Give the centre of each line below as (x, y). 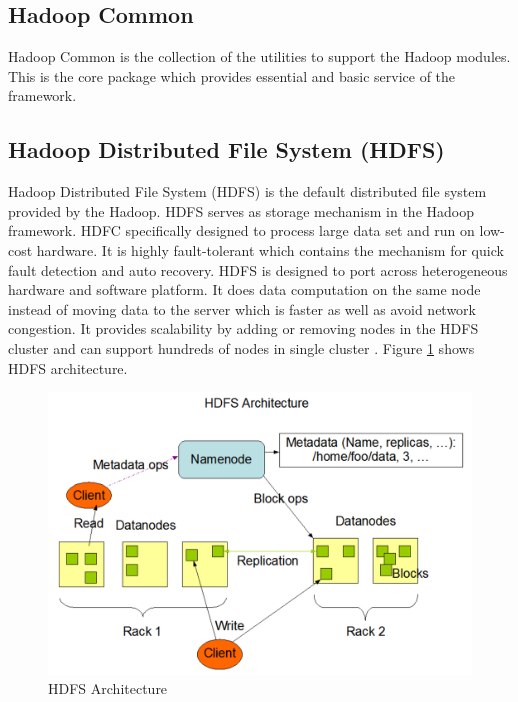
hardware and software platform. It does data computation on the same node (244, 289)
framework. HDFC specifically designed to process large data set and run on (241, 230)
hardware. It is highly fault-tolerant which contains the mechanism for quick (270, 249)
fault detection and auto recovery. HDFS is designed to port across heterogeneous (258, 269)
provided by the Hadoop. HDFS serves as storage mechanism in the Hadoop (241, 210)
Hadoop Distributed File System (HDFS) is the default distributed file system (247, 191)
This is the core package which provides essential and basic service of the (232, 75)
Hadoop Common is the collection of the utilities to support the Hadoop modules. (259, 56)
